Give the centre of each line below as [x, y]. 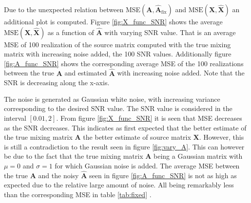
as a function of [71, 32]
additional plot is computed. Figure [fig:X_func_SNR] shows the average [113, 21]
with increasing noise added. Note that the [181, 73]
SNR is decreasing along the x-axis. [57, 83]
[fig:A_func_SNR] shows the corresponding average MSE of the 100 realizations [124, 63]
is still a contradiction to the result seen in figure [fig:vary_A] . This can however [124, 146]
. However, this [222, 137]
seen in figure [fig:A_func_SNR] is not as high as [163, 175]
